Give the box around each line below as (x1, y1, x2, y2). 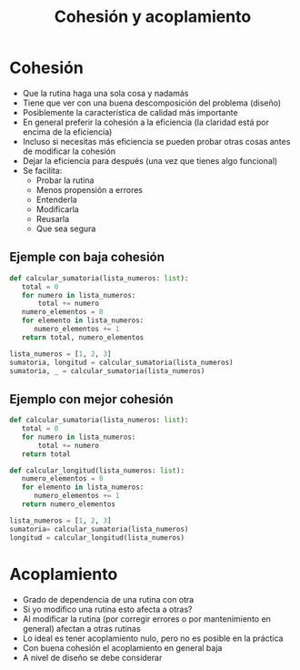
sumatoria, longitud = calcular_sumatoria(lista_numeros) (9, 358, 234, 367)
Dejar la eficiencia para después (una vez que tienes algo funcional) (22, 155, 278, 166)
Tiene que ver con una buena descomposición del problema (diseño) (22, 97, 282, 108)
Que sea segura (35, 223, 96, 234)
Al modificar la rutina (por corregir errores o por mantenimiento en (22, 613, 271, 624)
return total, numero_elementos (21, 332, 145, 342)
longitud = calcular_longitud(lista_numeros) (9, 533, 185, 543)
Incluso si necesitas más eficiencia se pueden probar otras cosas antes (22, 136, 291, 147)
